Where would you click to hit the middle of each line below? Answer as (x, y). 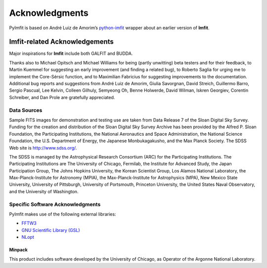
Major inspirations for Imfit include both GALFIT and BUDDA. (71, 54)
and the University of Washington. (44, 191)
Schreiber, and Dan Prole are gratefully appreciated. (62, 97)
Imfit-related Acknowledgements (61, 42)
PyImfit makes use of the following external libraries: (63, 214)
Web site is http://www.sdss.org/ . (43, 148)
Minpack (19, 250)
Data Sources (26, 110)
